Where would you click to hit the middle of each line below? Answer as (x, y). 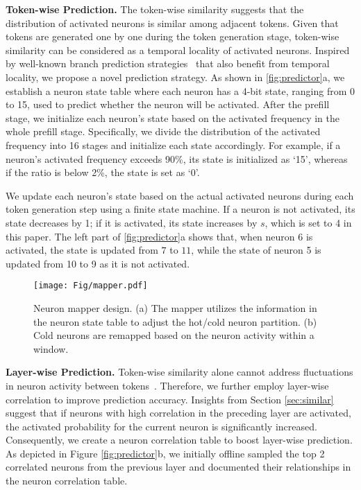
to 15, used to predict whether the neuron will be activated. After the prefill (168, 104)
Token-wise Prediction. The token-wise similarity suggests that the (155, 9)
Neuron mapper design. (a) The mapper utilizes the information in (175, 307)
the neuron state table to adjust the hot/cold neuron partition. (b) (175, 321)
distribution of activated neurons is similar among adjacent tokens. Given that (172, 23)
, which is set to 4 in (308, 222)
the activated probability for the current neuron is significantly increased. (161, 426)
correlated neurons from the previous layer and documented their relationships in (178, 467)
